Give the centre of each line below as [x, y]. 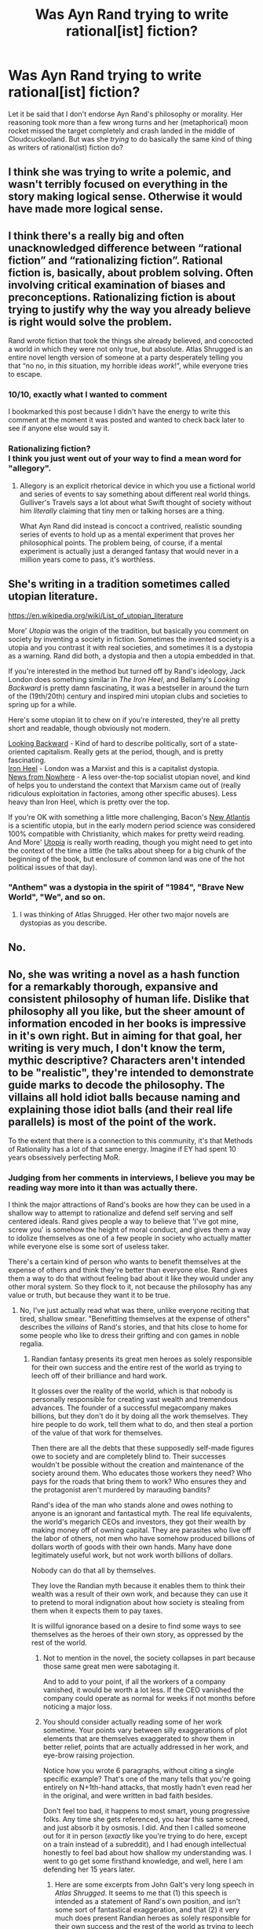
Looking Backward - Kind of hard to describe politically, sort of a [113, 743]
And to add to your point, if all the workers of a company [134, 1682]
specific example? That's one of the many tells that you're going [147, 1779]
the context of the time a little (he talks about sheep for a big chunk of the [127, 850]
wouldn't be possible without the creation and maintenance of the [137, 1465]
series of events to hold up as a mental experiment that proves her [127, 534]
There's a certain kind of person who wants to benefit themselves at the [125, 1262]
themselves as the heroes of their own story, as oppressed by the [137, 1635]
